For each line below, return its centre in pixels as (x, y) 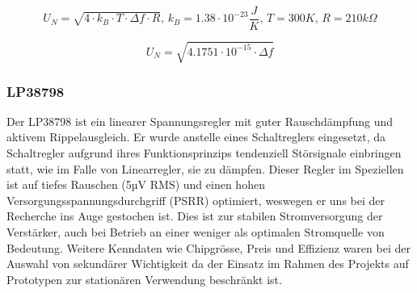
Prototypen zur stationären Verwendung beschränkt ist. (144, 279)
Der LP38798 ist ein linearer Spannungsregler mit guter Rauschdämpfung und (200, 121)
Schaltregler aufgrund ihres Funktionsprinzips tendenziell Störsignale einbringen (204, 153)
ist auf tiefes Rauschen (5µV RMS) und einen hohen (136, 184)
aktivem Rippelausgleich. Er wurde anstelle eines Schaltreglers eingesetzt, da (196, 137)
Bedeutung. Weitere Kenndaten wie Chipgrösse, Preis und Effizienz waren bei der (208, 247)
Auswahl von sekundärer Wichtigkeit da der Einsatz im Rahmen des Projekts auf (208, 264)
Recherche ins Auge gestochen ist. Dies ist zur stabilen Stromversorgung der (195, 216)
